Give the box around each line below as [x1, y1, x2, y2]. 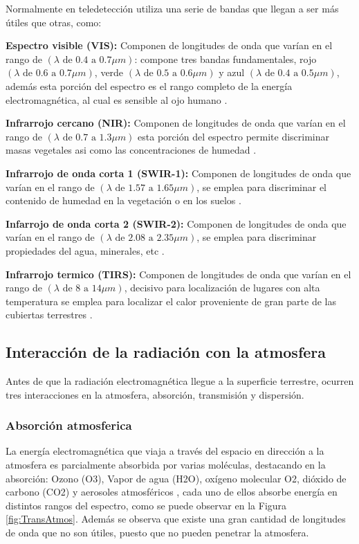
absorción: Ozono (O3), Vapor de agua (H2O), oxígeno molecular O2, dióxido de [6, 471, 347, 485]
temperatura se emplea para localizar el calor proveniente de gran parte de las [6, 293, 336, 308]
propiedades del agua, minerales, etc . [6, 243, 165, 257]
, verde [94, 65, 124, 80]
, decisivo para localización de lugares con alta [124, 280, 320, 295]
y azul [219, 65, 245, 80]
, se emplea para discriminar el [196, 179, 326, 194]
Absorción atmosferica [6, 417, 132, 434]
